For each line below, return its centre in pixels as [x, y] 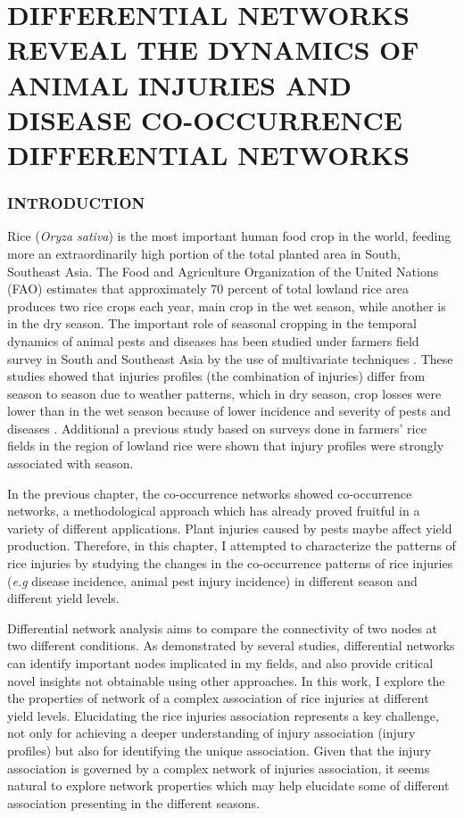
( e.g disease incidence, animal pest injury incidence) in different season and [212, 580]
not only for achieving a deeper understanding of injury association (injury [211, 733]
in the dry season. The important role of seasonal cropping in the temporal [212, 323]
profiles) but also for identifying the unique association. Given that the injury [220, 750]
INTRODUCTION [76, 203]
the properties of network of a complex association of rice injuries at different [218, 698]
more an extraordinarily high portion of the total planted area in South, [204, 253]
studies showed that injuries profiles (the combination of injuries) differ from [216, 376]
